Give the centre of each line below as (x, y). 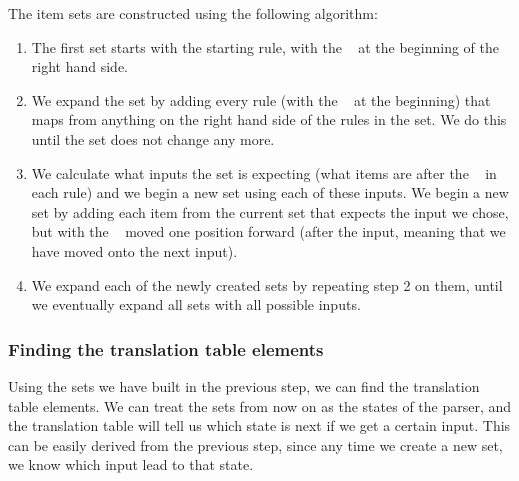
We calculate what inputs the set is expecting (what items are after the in (264, 172)
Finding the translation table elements (166, 348)
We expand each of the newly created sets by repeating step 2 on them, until (267, 284)
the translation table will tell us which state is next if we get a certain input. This (259, 425)
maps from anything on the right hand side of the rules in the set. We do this (269, 119)
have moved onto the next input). (134, 250)
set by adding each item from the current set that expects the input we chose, (270, 211)
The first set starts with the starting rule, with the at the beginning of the (265, 46)
